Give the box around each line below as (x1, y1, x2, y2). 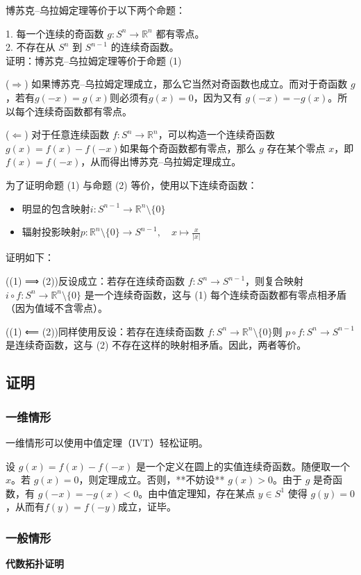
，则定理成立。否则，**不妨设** (78, 472, 225, 487)
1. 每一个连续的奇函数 (6, 26, 104, 40)
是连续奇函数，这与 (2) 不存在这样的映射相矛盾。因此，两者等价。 (6, 337, 307, 352)
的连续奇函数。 (110, 40, 179, 54)
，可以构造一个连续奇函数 (158, 127, 275, 142)
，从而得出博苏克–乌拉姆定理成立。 (81, 154, 242, 169)
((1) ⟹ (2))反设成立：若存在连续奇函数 (6, 274, 185, 288)
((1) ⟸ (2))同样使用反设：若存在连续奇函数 (6, 324, 205, 338)
